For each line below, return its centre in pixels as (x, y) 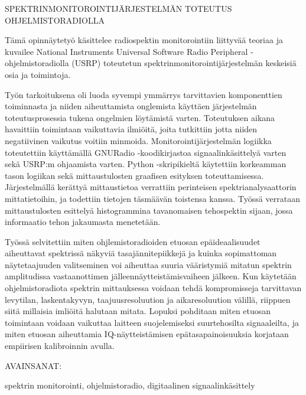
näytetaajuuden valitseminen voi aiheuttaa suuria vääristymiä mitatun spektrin (148, 264)
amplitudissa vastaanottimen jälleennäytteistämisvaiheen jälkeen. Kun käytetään (151, 276)
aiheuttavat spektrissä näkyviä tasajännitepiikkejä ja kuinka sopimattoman (141, 253)
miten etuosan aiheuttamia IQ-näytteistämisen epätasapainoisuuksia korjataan (147, 334)
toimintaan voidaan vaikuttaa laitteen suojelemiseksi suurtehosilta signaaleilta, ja (152, 322)
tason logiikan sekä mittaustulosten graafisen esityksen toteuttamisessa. (134, 175)
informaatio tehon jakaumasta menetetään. (83, 222)
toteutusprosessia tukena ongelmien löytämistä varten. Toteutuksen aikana (140, 117)
